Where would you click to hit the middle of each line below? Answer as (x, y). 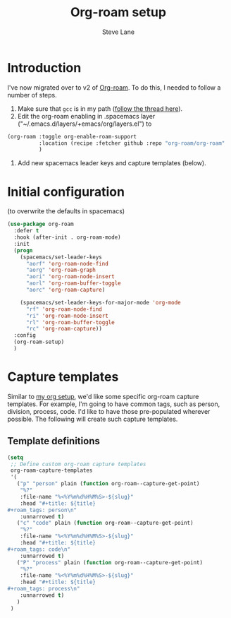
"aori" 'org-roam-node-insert (70, 277)
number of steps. (32, 95)
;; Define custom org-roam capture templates (78, 464)
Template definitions (54, 441)
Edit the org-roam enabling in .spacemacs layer (86, 116)
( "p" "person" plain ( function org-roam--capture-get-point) (108, 484)
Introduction (44, 67)
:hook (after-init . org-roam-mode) (67, 237)
